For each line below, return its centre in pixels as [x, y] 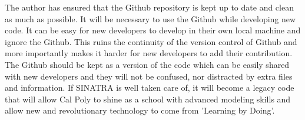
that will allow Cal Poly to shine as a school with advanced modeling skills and [148, 99]
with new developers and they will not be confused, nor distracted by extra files [149, 76]
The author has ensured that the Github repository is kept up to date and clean [149, 7]
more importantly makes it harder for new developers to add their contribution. [149, 53]
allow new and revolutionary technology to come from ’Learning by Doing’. [140, 110]
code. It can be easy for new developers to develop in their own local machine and [153, 30]
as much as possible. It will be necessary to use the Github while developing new [150, 18]
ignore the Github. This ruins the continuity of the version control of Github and [151, 41]
